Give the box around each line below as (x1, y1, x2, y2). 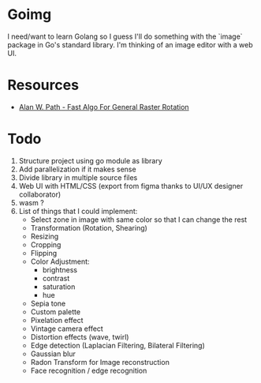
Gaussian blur (30, 349, 76, 359)
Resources (7, 77, 80, 94)
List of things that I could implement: (18, 206, 138, 216)
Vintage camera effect (30, 324, 103, 333)
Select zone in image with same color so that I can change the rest (30, 215, 248, 224)
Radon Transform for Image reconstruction (30, 357, 170, 366)
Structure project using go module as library (18, 156, 162, 165)
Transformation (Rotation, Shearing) (30, 223, 147, 232)
